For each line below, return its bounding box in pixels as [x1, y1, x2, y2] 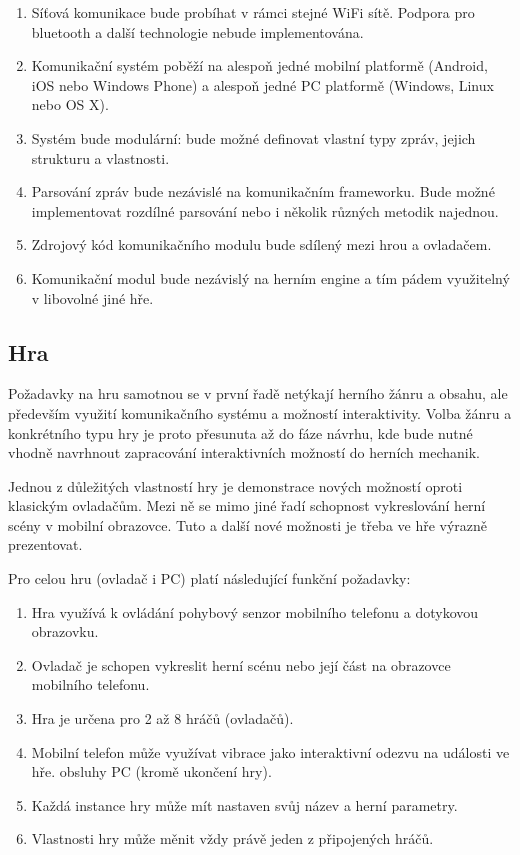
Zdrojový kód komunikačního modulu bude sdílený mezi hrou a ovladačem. [31, 234, 492, 255]
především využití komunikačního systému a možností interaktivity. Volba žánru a [8, 402, 512, 423]
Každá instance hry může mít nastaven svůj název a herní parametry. [31, 794, 458, 815]
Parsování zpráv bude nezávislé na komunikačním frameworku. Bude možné [31, 181, 495, 202]
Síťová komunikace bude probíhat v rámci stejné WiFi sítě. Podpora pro [31, 2, 475, 22]
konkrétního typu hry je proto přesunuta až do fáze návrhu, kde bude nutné [8, 422, 473, 443]
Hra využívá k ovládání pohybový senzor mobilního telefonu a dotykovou [31, 601, 479, 622]
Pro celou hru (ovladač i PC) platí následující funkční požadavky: [8, 568, 411, 589]
